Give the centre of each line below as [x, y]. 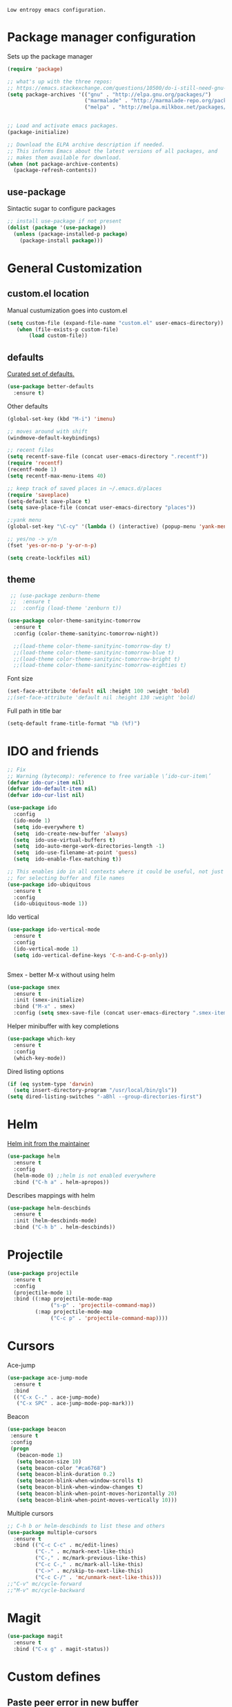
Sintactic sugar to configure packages [61, 209]
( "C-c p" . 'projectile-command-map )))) [109, 1319]
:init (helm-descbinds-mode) [55, 1221]
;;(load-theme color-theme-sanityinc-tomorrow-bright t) [97, 659]
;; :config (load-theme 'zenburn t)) [66, 608]
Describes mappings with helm [51, 1195]
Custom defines [54, 1677]
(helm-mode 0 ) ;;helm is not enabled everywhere [85, 1176]
